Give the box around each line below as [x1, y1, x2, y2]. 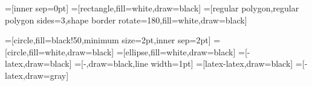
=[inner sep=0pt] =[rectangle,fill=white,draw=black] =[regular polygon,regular [5, 2, 299, 14]
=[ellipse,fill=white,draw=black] [116, 45, 236, 58]
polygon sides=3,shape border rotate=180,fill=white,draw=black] [5, 13, 247, 26]
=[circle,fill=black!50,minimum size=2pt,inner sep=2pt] [5, 34, 211, 46]
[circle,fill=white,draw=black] [5, 45, 114, 58]
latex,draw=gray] [5, 69, 69, 81]
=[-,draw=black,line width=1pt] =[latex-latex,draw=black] [74, 57, 293, 70]
